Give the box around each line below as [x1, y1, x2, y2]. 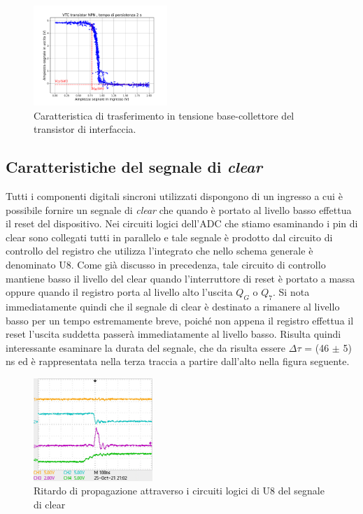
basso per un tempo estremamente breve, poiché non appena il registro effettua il [6, 313, 354, 327]
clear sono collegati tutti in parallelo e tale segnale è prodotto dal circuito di [6, 229, 333, 244]
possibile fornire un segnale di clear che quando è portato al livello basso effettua [6, 202, 352, 217]
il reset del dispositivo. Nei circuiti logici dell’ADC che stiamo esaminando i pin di [6, 216, 358, 231]
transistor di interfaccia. [34, 122, 136, 136]
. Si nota [273, 285, 310, 299]
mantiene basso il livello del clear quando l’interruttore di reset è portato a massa [6, 271, 355, 285]
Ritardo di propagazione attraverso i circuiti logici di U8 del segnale [34, 483, 325, 498]
